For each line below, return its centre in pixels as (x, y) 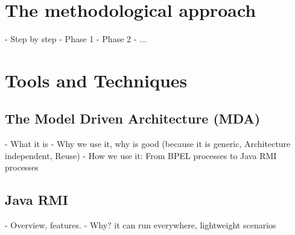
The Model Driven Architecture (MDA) (133, 118)
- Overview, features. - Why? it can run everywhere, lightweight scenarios (141, 225)
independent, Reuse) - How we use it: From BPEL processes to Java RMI (141, 155)
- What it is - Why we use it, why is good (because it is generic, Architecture (148, 144)
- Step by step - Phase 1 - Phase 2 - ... (76, 39)
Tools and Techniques (96, 80)
